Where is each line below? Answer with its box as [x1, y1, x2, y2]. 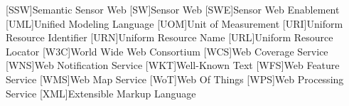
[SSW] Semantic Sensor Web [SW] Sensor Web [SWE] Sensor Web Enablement [6, 2, 340, 16]
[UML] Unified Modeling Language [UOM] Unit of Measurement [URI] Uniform [6, 16, 343, 31]
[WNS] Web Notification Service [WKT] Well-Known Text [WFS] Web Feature [6, 58, 340, 73]
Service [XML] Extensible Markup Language [6, 85, 196, 100]
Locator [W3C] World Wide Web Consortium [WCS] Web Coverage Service [6, 43, 328, 58]
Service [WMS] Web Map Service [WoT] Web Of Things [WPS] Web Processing [6, 71, 344, 86]
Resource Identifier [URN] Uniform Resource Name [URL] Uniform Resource [6, 30, 333, 45]
